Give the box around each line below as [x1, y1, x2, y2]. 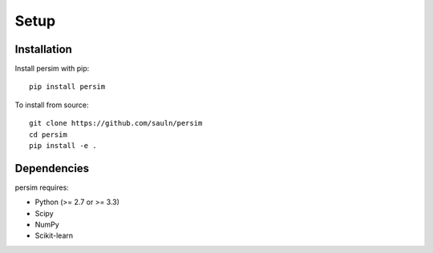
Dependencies [14, 161, 90, 175]
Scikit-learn [34, 231, 74, 240]
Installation [14, 42, 72, 56]
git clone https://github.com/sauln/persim [29, 118, 203, 128]
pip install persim [29, 82, 106, 91]
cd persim [29, 130, 67, 139]
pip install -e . [29, 141, 97, 151]
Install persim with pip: [14, 64, 90, 74]
